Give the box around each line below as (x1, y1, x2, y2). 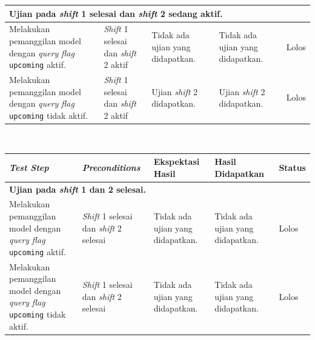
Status (279, 161, 306, 173)
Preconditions (82, 161, 141, 173)
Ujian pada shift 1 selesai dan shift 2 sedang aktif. (9, 7, 223, 19)
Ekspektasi (153, 155, 200, 168)
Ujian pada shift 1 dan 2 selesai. (9, 182, 146, 195)
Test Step (9, 161, 49, 173)
